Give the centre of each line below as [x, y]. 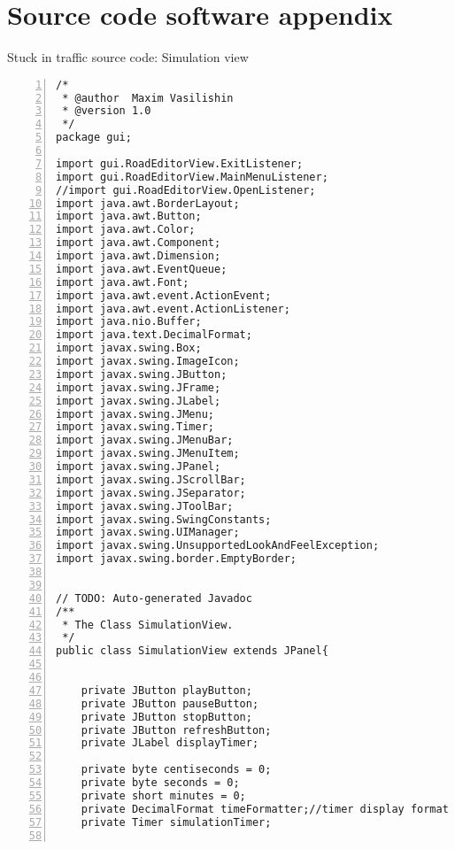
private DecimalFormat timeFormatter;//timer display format [265, 809]
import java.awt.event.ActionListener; [173, 309]
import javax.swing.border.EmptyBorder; [177, 559]
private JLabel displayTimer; [170, 743]
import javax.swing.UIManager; [148, 533]
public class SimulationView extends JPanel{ [192, 651]
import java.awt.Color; [126, 230]
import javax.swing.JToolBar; [145, 506]
